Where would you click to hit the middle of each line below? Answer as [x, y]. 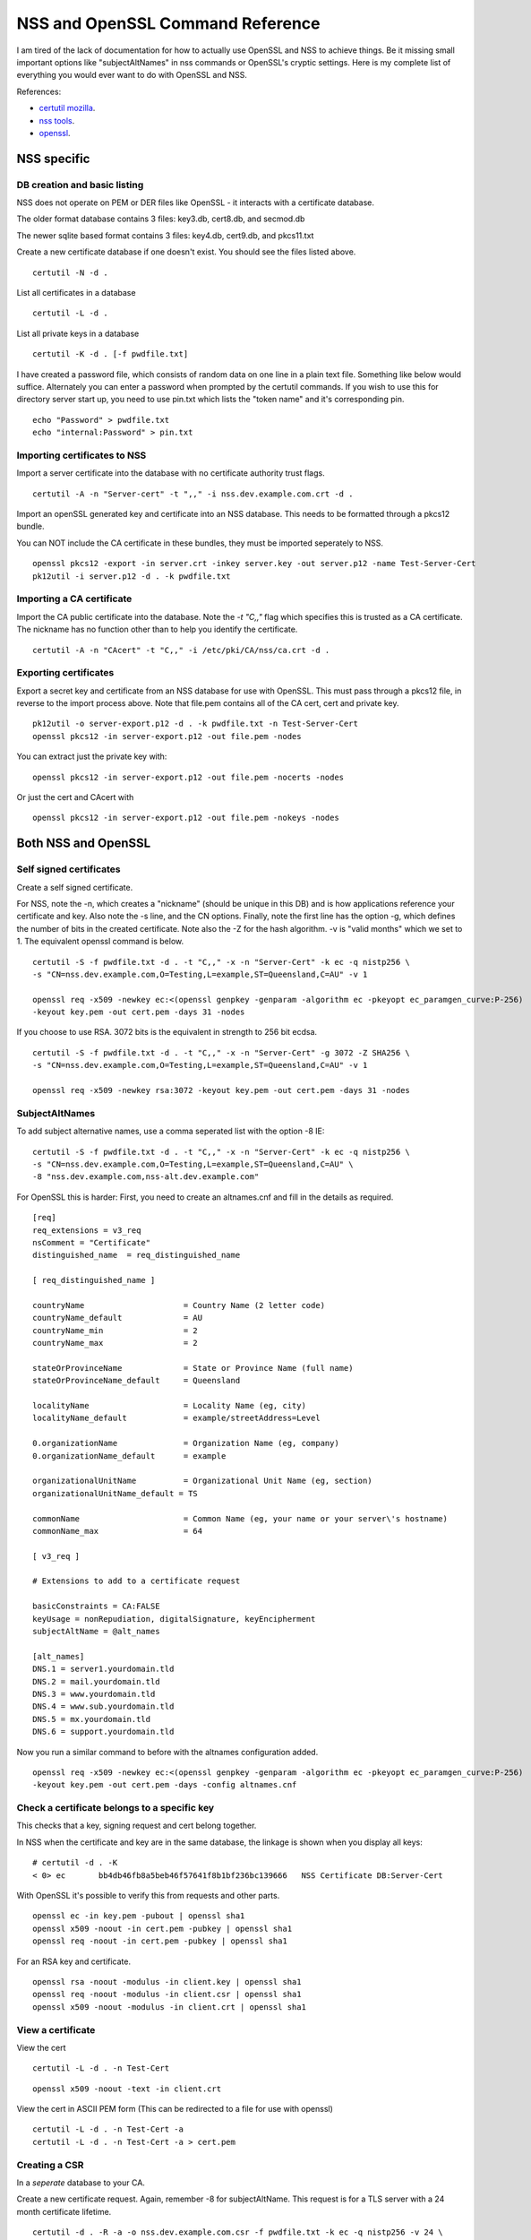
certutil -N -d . [70, 272]
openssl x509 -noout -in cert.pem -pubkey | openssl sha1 [163, 1928]
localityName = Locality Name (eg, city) [169, 1405]
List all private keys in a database [78, 333]
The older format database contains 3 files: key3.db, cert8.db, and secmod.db [161, 219]
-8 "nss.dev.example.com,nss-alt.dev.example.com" [146, 1177]
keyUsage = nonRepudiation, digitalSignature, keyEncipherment [174, 1619]
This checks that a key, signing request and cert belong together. [137, 1826]
